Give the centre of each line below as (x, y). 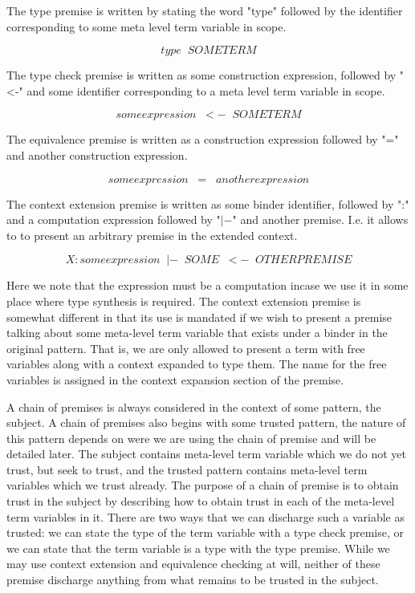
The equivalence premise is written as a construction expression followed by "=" (203, 139)
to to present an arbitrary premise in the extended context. (152, 235)
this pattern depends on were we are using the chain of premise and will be (191, 438)
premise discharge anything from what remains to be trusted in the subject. (193, 580)
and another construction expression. (97, 154)
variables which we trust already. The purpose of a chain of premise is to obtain (203, 485)
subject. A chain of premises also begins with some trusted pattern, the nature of (206, 422)
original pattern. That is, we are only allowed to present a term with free (186, 348)
